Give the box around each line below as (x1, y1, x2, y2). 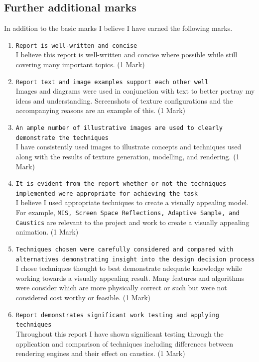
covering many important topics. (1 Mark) (15, 59, 145, 70)
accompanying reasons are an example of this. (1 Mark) (15, 105, 186, 116)
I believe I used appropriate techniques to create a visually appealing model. (15, 197, 249, 208)
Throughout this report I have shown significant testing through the (15, 328, 224, 339)
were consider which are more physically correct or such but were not (15, 282, 227, 293)
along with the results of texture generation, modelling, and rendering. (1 (15, 151, 240, 161)
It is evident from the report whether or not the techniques (15, 180, 227, 188)
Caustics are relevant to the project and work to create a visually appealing (15, 217, 250, 227)
